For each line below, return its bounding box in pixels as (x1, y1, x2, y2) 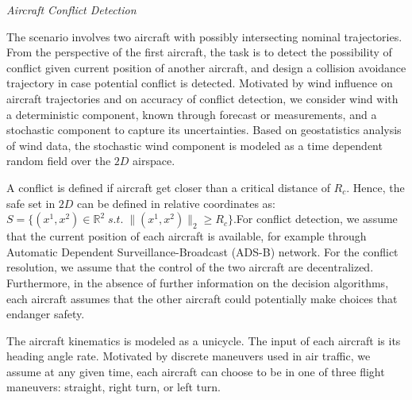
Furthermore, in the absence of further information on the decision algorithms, (6, 274, 389, 290)
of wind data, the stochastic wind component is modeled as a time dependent (6, 137, 383, 153)
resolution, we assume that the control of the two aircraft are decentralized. (6, 259, 374, 275)
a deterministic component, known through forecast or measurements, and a (6, 106, 377, 122)
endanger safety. (6, 306, 85, 322)
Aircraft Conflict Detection (6, 2, 137, 17)
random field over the (6, 152, 111, 169)
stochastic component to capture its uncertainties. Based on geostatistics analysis (6, 121, 402, 138)
